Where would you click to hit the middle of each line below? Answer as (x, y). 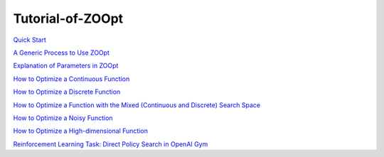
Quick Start (30, 40)
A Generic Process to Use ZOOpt (62, 53)
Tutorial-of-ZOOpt (68, 18)
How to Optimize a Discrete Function (67, 92)
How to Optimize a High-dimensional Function (81, 131)
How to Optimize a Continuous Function (71, 79)
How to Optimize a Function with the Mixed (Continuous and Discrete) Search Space (137, 105)
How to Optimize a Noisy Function (63, 118)
